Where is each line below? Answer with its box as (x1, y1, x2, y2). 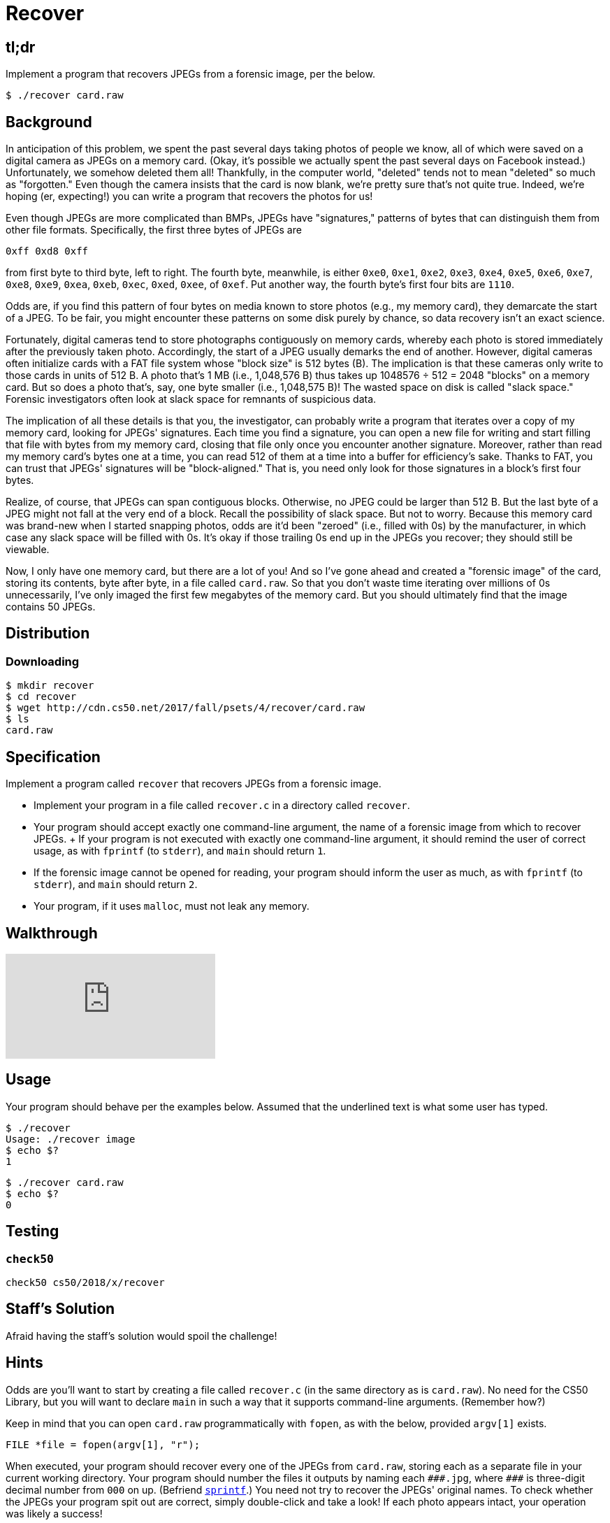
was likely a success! (6, 1507, 103, 1520)
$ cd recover (6, 691, 77, 703)
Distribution (6, 624, 90, 643)
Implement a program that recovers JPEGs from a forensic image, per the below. (6, 68, 375, 80)
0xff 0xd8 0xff (6, 245, 89, 257)
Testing (6, 1222, 59, 1240)
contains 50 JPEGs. (6, 601, 96, 613)
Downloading (6, 654, 80, 668)
